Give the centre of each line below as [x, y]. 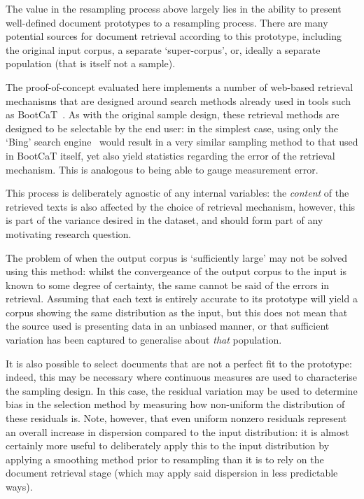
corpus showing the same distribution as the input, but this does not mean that [177, 312]
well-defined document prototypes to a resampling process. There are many [167, 22]
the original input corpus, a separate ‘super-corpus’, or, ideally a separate [163, 49]
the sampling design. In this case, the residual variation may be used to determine [182, 390]
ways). [19, 486]
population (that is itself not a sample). [91, 63]
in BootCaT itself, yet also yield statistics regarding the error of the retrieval [170, 155]
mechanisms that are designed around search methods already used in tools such [178, 100]
